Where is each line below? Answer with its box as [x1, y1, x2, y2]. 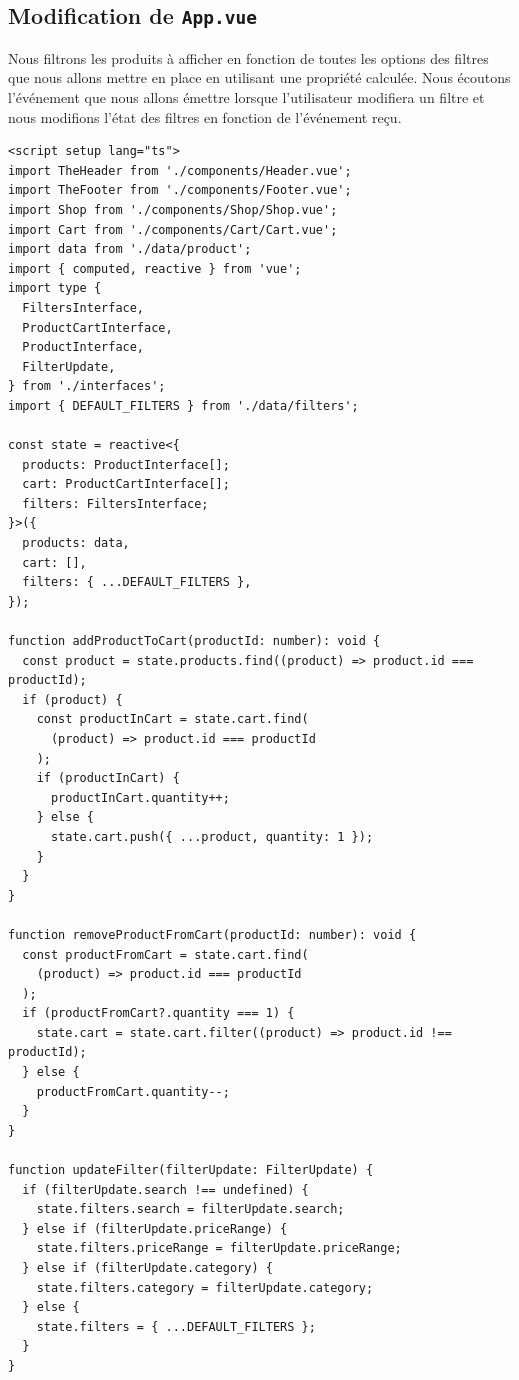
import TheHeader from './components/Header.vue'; [8, 163, 352, 178]
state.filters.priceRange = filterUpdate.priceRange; [36, 1241, 402, 1256]
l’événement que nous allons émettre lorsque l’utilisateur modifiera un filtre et [8, 86, 485, 107]
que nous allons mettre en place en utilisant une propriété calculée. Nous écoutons [8, 67, 511, 88]
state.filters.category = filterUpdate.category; [36, 1280, 374, 1295]
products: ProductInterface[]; [22, 457, 230, 472]
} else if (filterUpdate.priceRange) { [22, 1221, 288, 1236]
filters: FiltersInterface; [22, 496, 209, 511]
